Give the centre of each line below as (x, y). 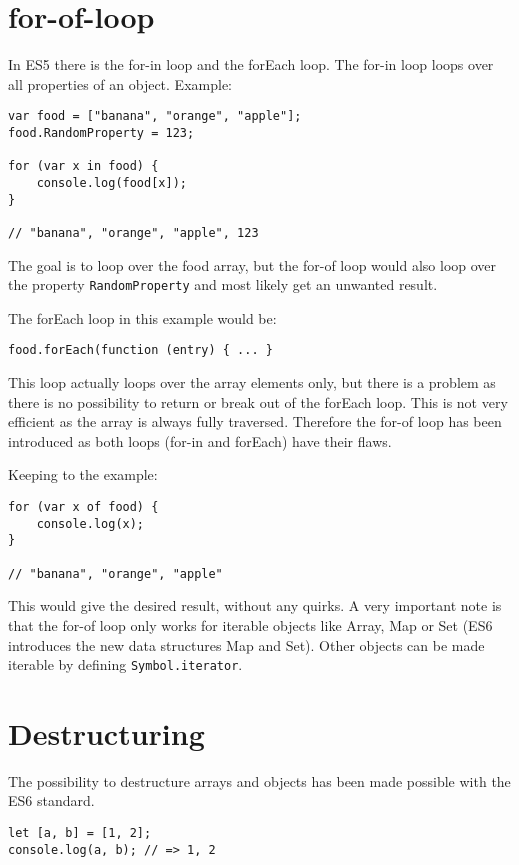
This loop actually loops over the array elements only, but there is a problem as (252, 382)
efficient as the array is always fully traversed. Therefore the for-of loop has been (255, 421)
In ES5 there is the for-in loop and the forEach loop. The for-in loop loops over (251, 64)
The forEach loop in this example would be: (142, 317)
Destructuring (106, 732)
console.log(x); (90, 523)
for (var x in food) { (83, 166)
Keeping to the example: (83, 474)
